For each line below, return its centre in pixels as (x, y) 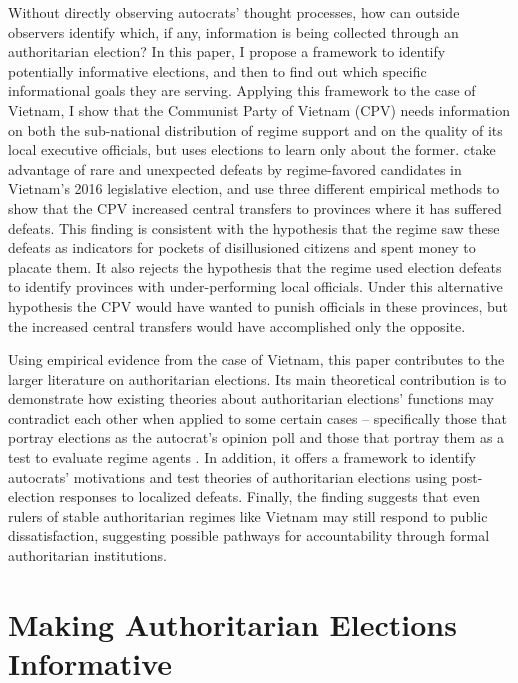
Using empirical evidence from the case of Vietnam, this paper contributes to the (256, 359)
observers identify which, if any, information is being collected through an (233, 31)
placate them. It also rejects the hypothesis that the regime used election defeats (255, 266)
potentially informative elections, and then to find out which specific (217, 70)
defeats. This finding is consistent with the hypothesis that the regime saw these (254, 227)
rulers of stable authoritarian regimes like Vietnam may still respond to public (248, 515)
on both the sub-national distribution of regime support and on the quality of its (255, 129)
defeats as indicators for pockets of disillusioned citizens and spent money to (242, 247)
